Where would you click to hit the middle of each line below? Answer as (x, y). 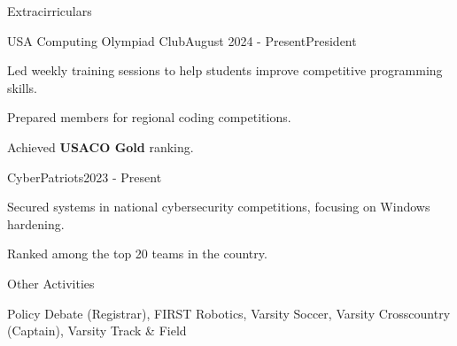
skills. (22, 87)
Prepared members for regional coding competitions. (149, 117)
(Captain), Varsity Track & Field (97, 331)
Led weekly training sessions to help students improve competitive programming (225, 70)
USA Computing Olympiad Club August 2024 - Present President (182, 40)
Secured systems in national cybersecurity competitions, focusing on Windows (219, 207)
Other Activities (51, 283)
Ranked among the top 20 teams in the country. (137, 254)
